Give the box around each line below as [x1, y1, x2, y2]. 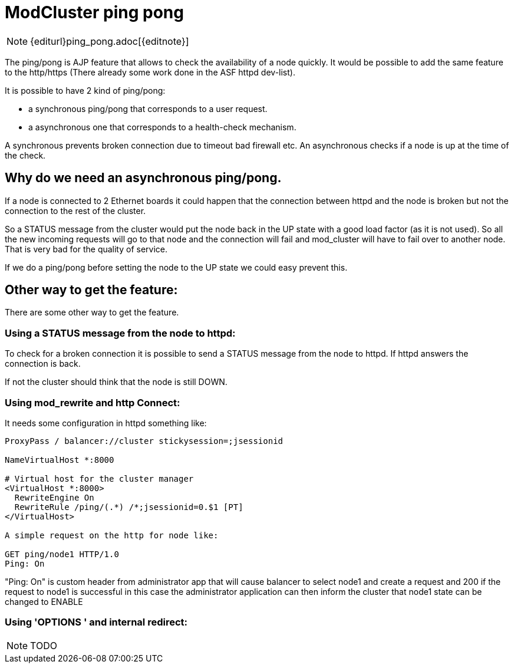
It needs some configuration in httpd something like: [5, 417, 207, 428]
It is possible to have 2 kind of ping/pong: [5, 85, 166, 96]
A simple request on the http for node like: [5, 530, 219, 540]
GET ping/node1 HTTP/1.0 [5, 549, 119, 559]
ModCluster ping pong [5, 2, 184, 22]
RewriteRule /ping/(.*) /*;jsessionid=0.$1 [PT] [14, 502, 243, 512]
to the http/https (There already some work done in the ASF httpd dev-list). [5, 67, 295, 77]
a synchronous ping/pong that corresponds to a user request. [28, 103, 268, 114]
